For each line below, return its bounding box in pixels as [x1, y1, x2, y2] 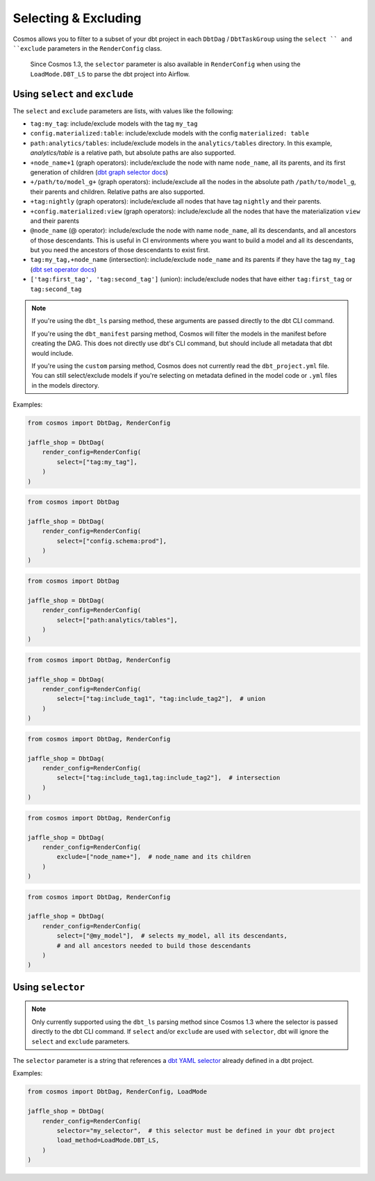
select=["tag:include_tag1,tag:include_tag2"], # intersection [56, 774, 281, 782]
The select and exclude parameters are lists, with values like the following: [12, 106, 234, 115]
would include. [31, 349, 74, 357]
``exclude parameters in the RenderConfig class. [12, 44, 162, 52]
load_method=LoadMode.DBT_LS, [56, 1137, 160, 1144]
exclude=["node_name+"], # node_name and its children [56, 853, 251, 861]
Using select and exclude [12, 88, 133, 100]
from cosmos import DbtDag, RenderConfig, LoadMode [27, 1088, 208, 1096]
